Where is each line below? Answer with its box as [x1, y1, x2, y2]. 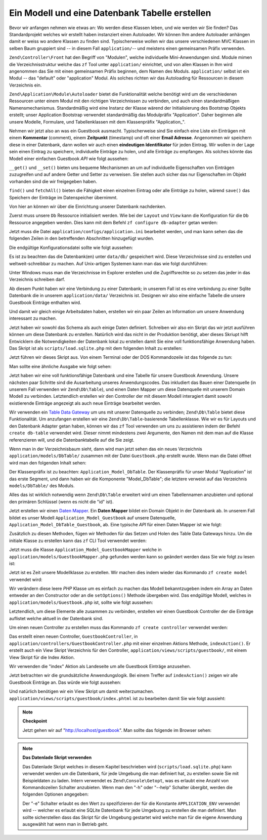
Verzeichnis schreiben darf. [9, 277, 65, 283]
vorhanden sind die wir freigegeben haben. [9, 178, 97, 184]
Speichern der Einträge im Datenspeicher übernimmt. [9, 194, 118, 200]
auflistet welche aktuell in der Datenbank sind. [9, 615, 103, 621]
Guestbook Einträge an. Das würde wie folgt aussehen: [9, 679, 121, 685]
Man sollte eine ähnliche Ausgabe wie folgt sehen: [9, 363, 112, 369]
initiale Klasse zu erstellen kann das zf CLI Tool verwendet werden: [9, 538, 147, 544]
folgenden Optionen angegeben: [22, 791, 89, 798]
